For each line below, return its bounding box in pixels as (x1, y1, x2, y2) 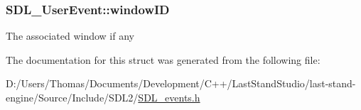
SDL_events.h (138, 90, 200, 104)
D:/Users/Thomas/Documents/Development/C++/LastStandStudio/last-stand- (6, 76, 356, 91)
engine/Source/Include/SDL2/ (6, 90, 139, 104)
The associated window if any (6, 28, 134, 43)
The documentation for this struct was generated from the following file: (6, 52, 320, 67)
